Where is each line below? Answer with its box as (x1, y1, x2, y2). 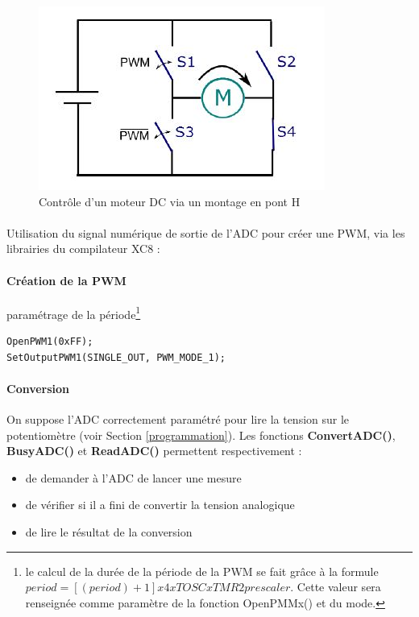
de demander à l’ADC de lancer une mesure (25, 469, 242, 486)
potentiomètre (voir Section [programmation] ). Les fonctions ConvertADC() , (6, 426, 396, 443)
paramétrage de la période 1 (6, 303, 141, 322)
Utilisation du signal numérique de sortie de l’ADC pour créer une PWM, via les (6, 224, 405, 241)
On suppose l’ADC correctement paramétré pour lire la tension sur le (6, 411, 350, 427)
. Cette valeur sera (290, 578, 381, 595)
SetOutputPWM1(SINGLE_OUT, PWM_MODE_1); (6, 351, 226, 363)
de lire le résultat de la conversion (25, 523, 193, 540)
